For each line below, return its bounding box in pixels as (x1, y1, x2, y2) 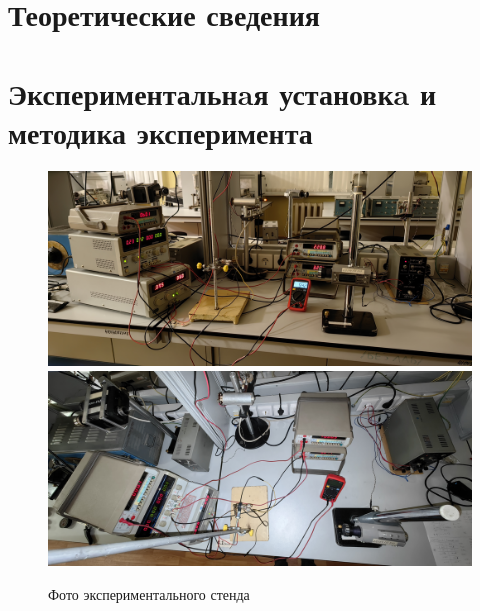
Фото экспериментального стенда (48, 583, 250, 604)
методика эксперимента (8, 111, 313, 152)
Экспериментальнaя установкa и (8, 72, 437, 113)
